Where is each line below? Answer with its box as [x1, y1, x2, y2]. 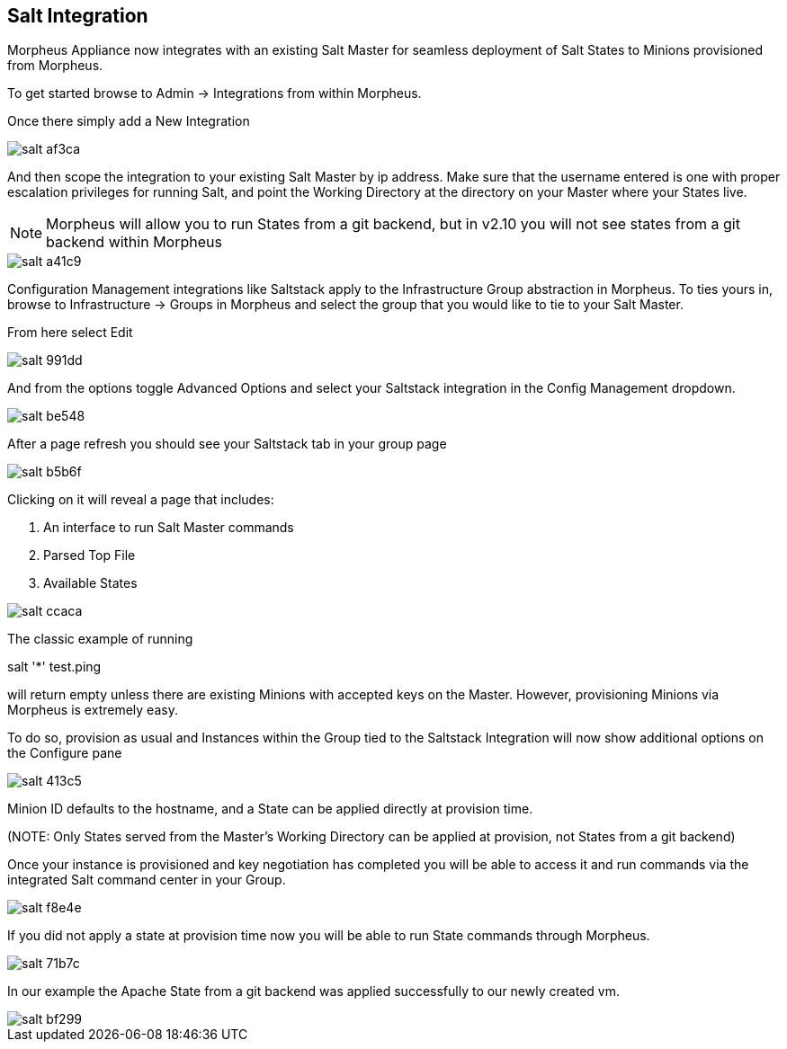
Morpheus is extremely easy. [7, 702, 178, 718]
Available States [43, 575, 138, 591]
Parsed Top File [43, 547, 136, 564]
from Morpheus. [7, 58, 103, 74]
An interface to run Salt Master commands [43, 520, 294, 536]
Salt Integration [7, 4, 148, 27]
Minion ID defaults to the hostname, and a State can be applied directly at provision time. [7, 801, 533, 817]
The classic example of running [7, 631, 193, 647]
